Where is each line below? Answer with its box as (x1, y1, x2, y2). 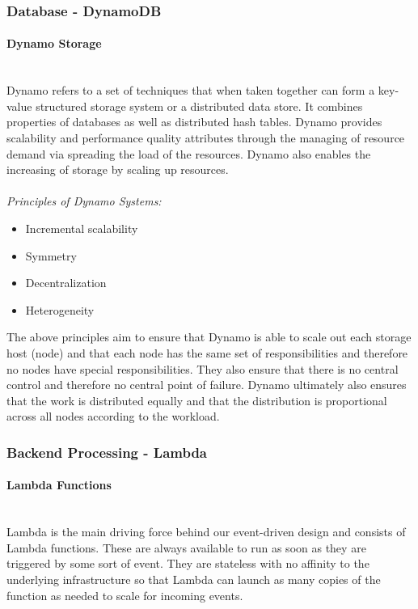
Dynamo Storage (6, 35, 102, 52)
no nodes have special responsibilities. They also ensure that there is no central (6, 360, 399, 377)
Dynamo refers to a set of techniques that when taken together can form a (6, 82, 375, 99)
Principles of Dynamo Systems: (6, 192, 162, 209)
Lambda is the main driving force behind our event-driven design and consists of (6, 523, 406, 540)
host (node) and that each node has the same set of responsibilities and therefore (6, 344, 408, 361)
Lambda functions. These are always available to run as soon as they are (6, 539, 366, 556)
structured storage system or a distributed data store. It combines (36, 97, 363, 114)
